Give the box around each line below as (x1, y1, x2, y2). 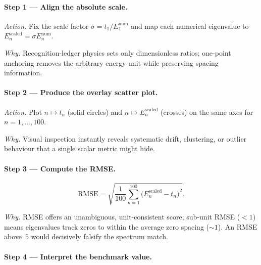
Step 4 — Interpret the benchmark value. (4, 251, 152, 261)
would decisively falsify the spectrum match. (31, 231, 168, 242)
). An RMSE (218, 221, 257, 232)
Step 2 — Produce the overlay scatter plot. (4, 87, 158, 98)
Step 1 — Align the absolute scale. (4, 1, 128, 12)
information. (4, 67, 42, 78)
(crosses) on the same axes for (161, 106, 253, 117)
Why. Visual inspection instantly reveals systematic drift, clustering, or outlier (4, 133, 247, 144)
